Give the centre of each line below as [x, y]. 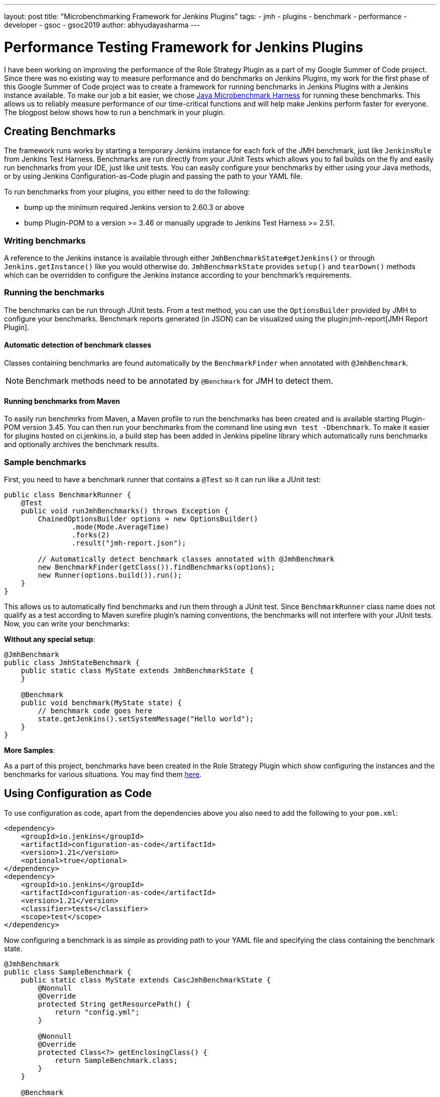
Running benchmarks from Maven [62, 401]
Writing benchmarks [45, 240]
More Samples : [30, 750]
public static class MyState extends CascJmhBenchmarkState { [146, 980]
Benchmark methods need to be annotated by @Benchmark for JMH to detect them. [180, 381]
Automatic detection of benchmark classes [78, 345]
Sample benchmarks [45, 462]
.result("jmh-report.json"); [129, 543]
